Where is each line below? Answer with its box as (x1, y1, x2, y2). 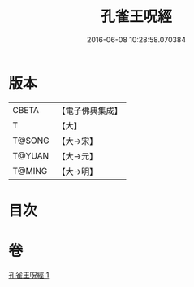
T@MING (12, 165, 48, 176)
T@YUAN (12, 150, 50, 161)
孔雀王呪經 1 (8, 270, 50, 280)
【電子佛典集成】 (57, 105, 123, 116)
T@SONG (12, 135, 50, 146)
